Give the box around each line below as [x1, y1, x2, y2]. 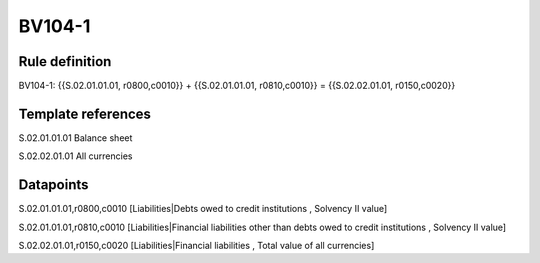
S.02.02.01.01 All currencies [18, 150, 133, 162]
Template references [18, 105, 152, 122]
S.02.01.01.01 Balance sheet [18, 131, 133, 144]
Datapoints [18, 176, 89, 194]
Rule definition [18, 53, 112, 70]
